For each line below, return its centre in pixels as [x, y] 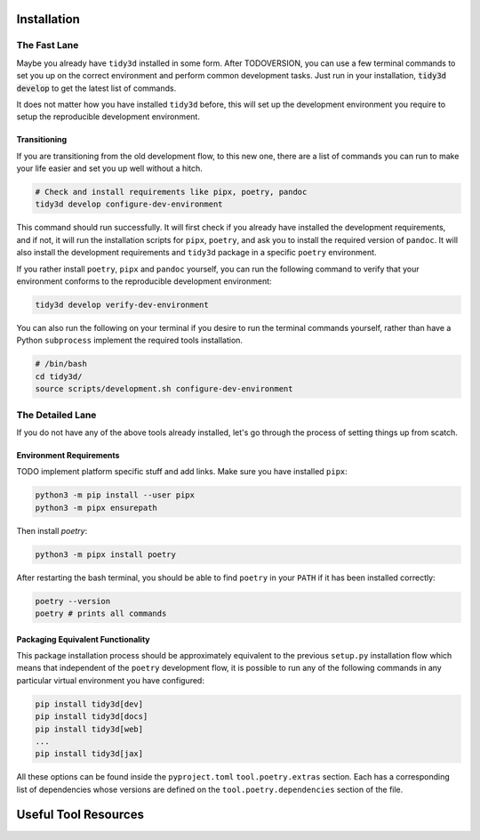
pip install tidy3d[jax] [89, 754]
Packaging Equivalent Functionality [83, 639]
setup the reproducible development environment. [108, 117]
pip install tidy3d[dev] [89, 704]
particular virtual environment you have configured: [110, 680]
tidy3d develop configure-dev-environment [129, 204]
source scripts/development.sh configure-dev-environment [164, 389]
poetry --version [73, 601]
